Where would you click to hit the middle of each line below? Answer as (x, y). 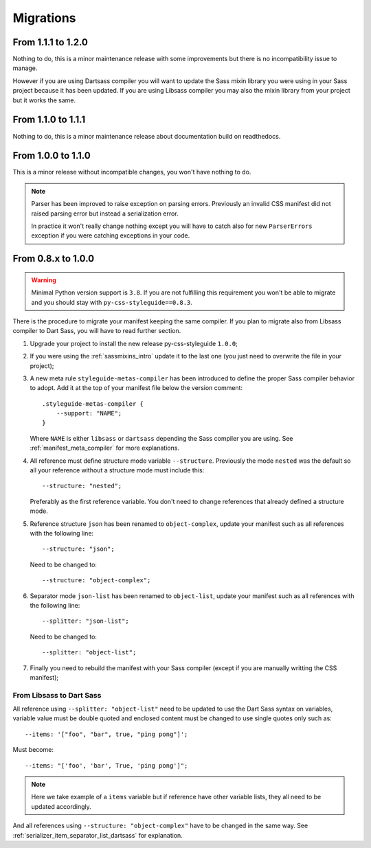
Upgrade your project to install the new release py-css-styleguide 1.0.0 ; (134, 343)
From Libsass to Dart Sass (57, 695)
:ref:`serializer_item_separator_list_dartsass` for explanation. (98, 835)
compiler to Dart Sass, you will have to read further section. (97, 331)
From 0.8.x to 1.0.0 (54, 259)
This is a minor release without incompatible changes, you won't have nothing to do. (132, 172)
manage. (25, 68)
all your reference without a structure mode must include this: (117, 470)
